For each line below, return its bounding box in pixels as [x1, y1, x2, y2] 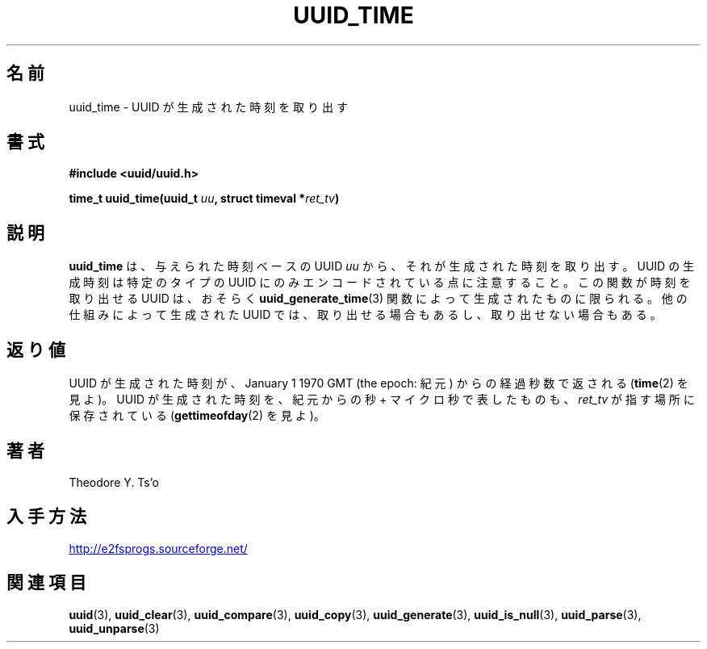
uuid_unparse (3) [69, 621, 160, 635]
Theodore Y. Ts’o [69, 475, 159, 489]
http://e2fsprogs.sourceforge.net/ [69, 541, 248, 555]
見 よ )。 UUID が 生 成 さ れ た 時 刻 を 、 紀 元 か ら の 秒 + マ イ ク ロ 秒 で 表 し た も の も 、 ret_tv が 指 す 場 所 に [69, 392, 695, 407]
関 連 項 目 [6, 572, 86, 593]
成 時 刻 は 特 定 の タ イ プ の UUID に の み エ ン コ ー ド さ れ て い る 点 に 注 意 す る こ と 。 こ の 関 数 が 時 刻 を [69, 275, 691, 290]
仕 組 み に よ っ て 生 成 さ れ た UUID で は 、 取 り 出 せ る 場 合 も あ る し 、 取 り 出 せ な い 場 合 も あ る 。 [69, 308, 662, 322]
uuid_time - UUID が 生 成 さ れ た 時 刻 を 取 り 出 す [69, 99, 348, 114]
